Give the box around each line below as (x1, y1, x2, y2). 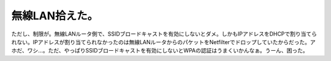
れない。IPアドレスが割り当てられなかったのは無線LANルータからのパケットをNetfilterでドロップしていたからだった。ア (11, 38, 316, 45)
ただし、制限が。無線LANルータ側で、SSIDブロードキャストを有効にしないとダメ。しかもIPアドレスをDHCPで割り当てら (11, 30, 318, 37)
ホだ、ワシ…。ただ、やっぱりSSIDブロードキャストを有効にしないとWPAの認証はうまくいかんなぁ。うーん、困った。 (11, 47, 309, 54)
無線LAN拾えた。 (11, 9, 99, 22)
